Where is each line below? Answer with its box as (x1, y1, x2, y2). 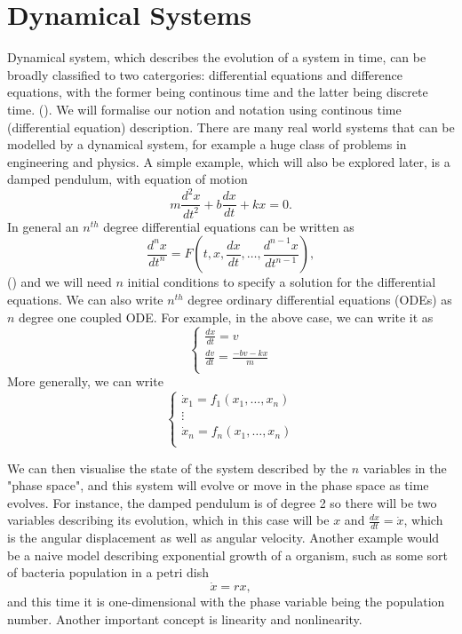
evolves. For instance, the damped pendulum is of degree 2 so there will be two (7, 493, 437, 511)
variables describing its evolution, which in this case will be (7, 511, 330, 529)
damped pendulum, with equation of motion (7, 170, 248, 188)
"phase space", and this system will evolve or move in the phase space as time (7, 476, 429, 495)
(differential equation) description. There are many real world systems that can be (7, 117, 455, 136)
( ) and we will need (7, 273, 112, 291)
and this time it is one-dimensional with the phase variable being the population (7, 592, 445, 611)
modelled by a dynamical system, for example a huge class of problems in (7, 135, 407, 154)
